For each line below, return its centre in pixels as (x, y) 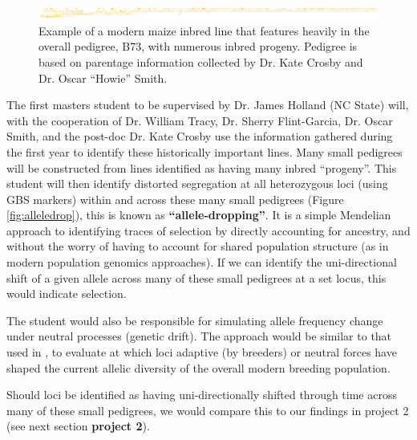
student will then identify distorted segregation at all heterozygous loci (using (197, 183)
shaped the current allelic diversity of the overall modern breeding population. (198, 367)
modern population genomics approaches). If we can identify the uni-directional (202, 262)
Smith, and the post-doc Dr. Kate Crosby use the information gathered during (200, 136)
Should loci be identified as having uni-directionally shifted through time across (202, 395)
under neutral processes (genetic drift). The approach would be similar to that (199, 336)
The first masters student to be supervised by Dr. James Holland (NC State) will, (208, 105)
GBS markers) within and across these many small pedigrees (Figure (175, 199)
